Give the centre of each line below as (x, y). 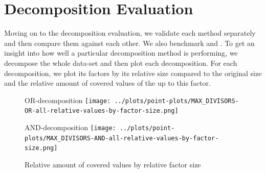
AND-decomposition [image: (70, 127)
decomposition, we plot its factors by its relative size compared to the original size (133, 73)
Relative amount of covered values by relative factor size (113, 164)
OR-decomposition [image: (68, 100)
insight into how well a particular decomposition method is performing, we (121, 53)
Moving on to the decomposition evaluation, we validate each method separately (130, 33)
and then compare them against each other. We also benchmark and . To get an (129, 43)
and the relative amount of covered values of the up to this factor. (107, 83)
